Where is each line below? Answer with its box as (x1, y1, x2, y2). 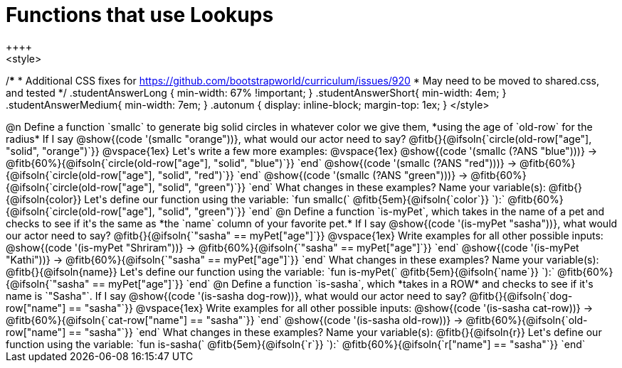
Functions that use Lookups (6, 3, 274, 27)
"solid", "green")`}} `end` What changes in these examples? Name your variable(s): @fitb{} (157, 180, 582, 193)
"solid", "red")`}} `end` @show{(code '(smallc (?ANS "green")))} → (157, 168, 468, 181)
